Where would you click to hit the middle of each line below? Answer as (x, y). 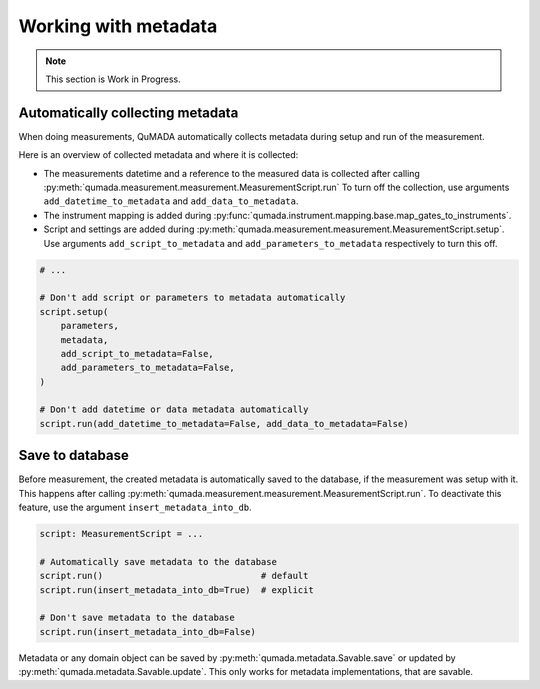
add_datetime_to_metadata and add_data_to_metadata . (171, 201)
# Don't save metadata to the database (137, 618)
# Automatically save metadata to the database (158, 561)
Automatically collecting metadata (128, 112)
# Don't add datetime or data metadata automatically (174, 409)
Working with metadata (118, 26)
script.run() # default (174, 576)
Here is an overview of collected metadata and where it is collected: (158, 155)
